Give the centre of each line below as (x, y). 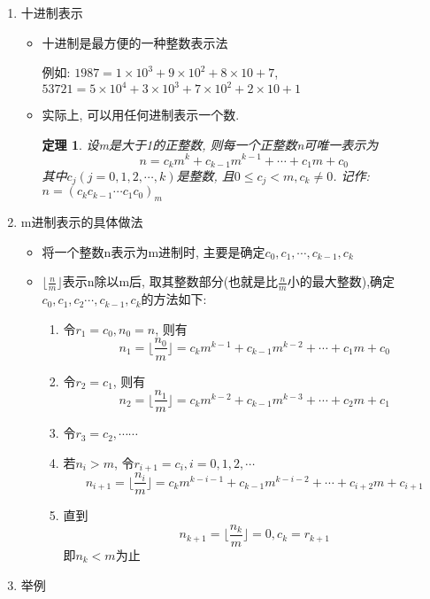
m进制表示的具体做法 (82, 222)
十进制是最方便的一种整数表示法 (135, 42)
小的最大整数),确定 (341, 281)
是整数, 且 (205, 175)
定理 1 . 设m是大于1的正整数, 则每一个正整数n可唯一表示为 (210, 144)
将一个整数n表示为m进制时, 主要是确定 (154, 251)
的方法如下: (174, 299)
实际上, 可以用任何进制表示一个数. (141, 115)
